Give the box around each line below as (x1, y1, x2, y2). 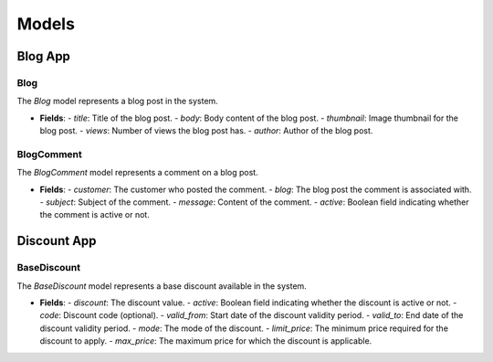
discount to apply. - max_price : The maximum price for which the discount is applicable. (39, 335, 372, 346)
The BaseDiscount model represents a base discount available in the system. (16, 280, 308, 292)
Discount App (16, 233, 97, 249)
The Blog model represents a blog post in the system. (16, 96, 218, 107)
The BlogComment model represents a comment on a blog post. (16, 167, 259, 178)
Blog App (16, 48, 70, 64)
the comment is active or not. (39, 209, 150, 220)
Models (16, 14, 75, 34)
